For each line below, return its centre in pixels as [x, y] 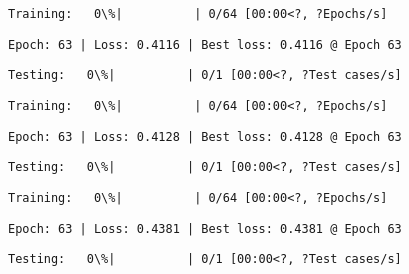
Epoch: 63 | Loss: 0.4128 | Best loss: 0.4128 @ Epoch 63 [205, 136]
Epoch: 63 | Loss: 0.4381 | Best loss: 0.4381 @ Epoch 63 [205, 228]
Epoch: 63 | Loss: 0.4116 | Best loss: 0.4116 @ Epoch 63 [205, 44]
